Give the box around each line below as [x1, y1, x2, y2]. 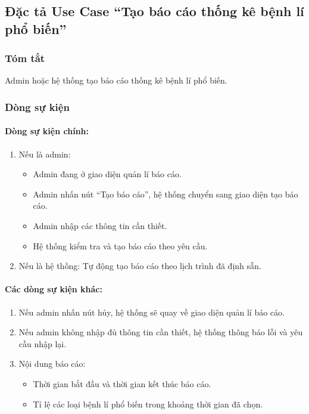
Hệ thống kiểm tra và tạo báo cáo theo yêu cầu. [33, 239, 208, 252]
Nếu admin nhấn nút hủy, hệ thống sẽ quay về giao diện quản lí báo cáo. [18, 305, 285, 318]
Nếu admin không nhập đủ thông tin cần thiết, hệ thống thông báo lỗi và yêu [18, 326, 303, 338]
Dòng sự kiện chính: [5, 125, 89, 137]
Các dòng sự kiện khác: [5, 283, 102, 295]
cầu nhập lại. [18, 337, 67, 350]
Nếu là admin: [18, 147, 71, 160]
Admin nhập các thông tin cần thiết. [33, 220, 167, 231]
